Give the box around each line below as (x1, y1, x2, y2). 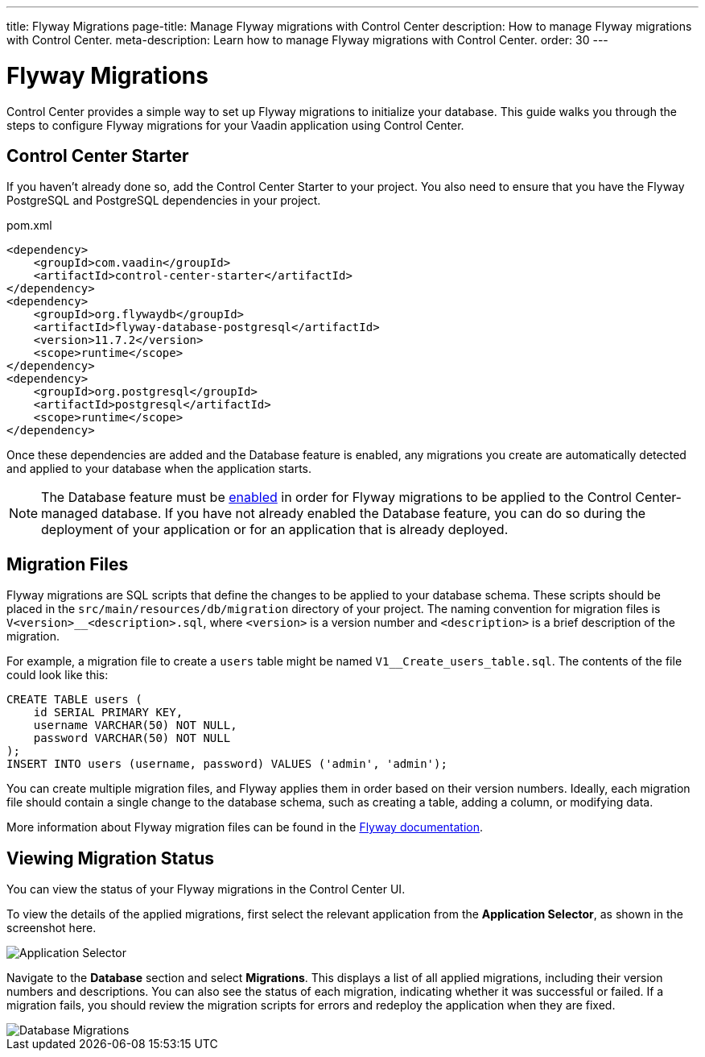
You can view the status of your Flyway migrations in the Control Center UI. (6, 882, 406, 897)
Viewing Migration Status (6, 848, 214, 868)
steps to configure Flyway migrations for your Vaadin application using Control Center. (6, 118, 464, 132)
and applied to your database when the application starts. (6, 462, 312, 476)
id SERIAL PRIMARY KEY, (33, 706, 183, 719)
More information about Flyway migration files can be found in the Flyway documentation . (6, 820, 484, 835)
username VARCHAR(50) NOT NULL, (33, 719, 237, 732)
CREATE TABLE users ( (6, 693, 142, 707)
